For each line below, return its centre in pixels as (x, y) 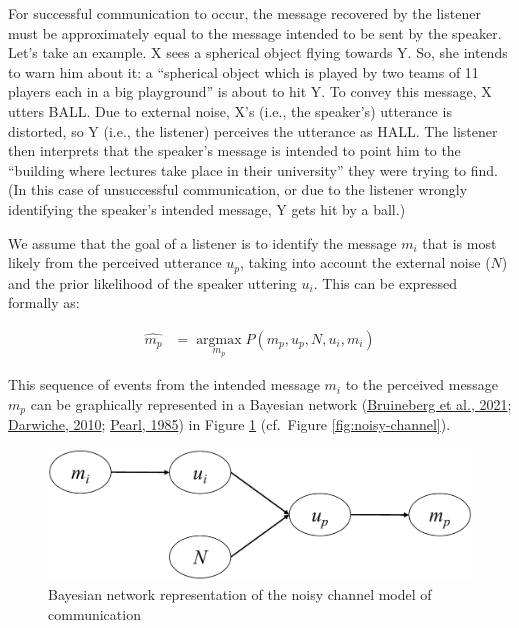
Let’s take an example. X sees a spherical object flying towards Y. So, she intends (258, 52)
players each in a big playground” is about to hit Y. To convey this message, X (250, 91)
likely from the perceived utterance (115, 262)
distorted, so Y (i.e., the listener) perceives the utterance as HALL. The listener (253, 130)
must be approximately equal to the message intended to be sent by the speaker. (255, 32)
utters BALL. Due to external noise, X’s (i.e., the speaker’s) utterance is (230, 110)
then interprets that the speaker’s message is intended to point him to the (234, 150)
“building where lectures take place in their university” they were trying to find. (253, 169)
